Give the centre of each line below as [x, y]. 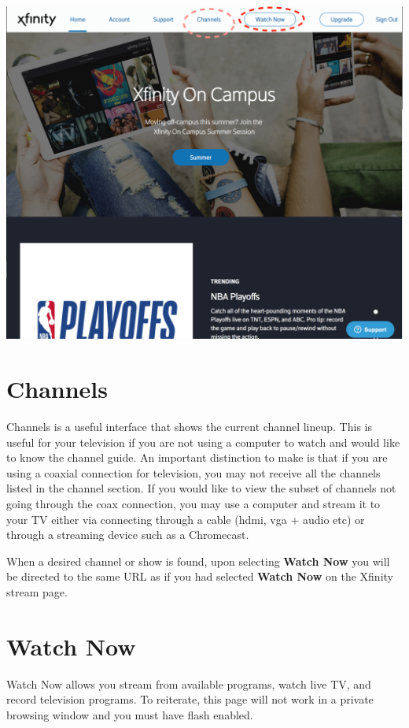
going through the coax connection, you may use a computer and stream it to [193, 503]
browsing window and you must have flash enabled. [130, 714]
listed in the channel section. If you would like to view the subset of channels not [201, 488]
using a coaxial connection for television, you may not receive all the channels [193, 472]
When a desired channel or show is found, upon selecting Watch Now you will [198, 561]
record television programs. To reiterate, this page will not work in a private [190, 699]
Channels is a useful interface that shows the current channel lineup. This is [189, 427]
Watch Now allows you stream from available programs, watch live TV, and [189, 683]
